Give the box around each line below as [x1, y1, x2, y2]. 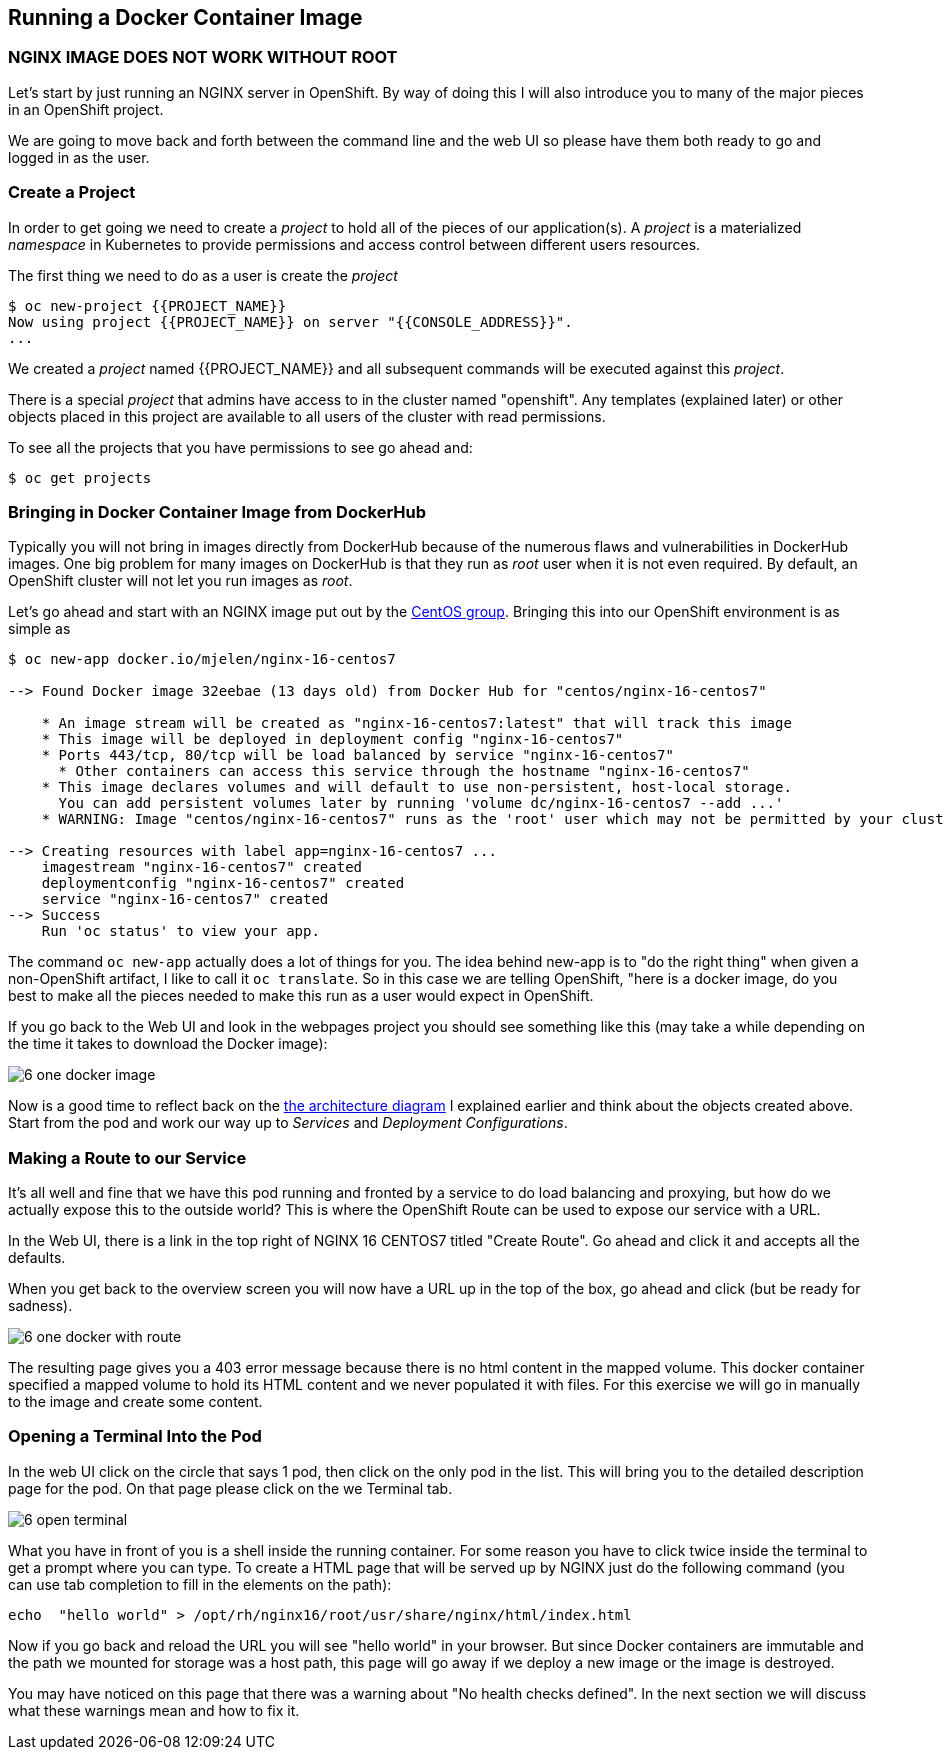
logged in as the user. [8, 148, 150, 166]
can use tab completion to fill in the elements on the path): [8, 1575, 392, 1593]
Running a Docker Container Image [8, 5, 363, 30]
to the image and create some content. [8, 1393, 263, 1411]
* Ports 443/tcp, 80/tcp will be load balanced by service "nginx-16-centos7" [41, 747, 674, 764]
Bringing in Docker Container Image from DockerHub [8, 501, 427, 522]
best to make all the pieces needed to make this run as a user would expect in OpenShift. [8, 987, 594, 1005]
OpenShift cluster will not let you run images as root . [8, 572, 353, 590]
